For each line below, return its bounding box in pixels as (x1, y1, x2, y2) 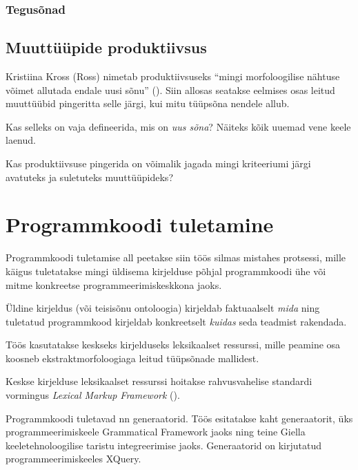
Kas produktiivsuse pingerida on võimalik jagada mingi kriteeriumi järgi (6, 156, 311, 171)
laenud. (6, 133, 36, 147)
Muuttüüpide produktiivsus (6, 37, 207, 58)
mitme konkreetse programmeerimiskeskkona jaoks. (6, 277, 222, 292)
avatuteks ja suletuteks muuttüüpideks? (6, 169, 173, 184)
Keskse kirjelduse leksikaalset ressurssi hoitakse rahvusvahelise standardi (6, 374, 312, 388)
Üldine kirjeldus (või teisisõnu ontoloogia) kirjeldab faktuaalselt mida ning (6, 301, 320, 315)
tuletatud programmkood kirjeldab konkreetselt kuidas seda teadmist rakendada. (6, 314, 347, 328)
